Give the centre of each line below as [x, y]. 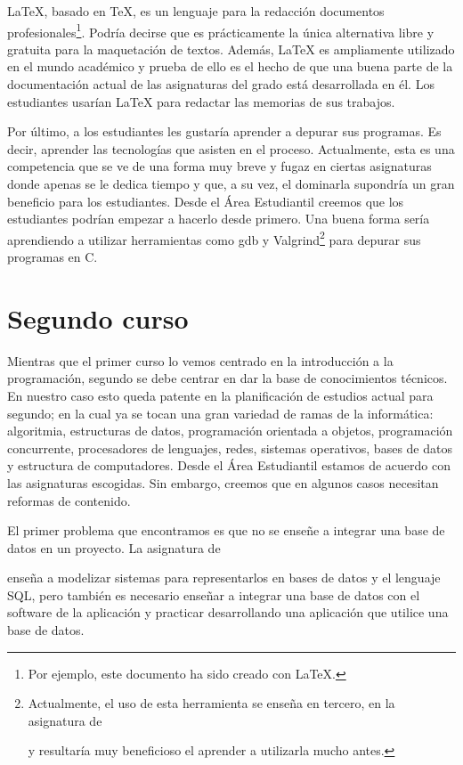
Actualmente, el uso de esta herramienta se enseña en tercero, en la [211, 703]
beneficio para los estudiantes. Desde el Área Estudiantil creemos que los [206, 201]
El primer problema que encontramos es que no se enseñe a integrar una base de [226, 530]
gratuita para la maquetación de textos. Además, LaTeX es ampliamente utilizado [231, 49]
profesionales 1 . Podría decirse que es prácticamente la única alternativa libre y [221, 30]
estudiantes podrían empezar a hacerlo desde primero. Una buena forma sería [219, 219]
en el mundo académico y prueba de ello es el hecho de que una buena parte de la [230, 66]
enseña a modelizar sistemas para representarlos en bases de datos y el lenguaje [224, 578]
